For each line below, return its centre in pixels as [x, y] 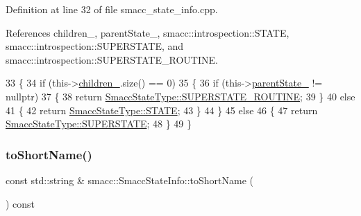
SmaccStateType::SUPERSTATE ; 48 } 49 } [99, 124]
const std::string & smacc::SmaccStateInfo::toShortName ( [129, 180]
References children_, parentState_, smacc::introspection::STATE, [148, 32]
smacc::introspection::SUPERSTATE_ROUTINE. [112, 59]
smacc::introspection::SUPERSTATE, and [95, 46]
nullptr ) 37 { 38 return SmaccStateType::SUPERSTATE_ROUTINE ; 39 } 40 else [180, 96]
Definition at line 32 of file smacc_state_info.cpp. [112, 9]
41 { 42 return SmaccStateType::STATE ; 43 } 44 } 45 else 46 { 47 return [162, 110]
